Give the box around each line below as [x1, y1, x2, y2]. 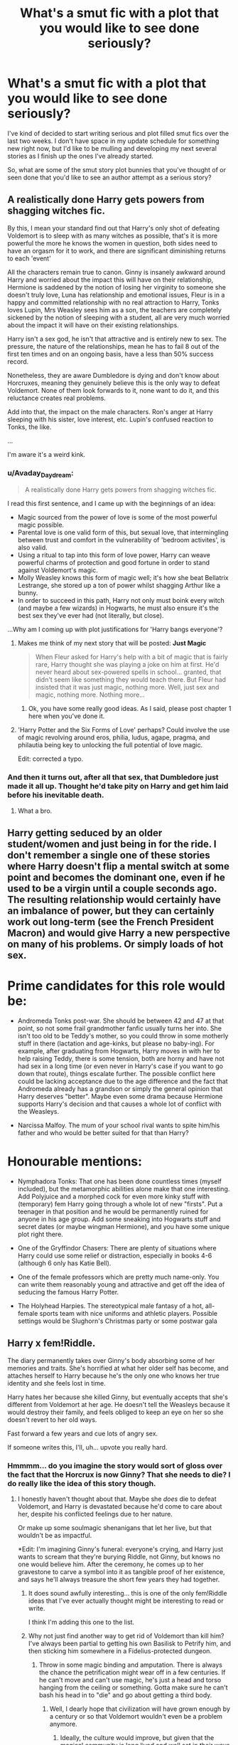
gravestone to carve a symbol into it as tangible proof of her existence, [17, 1567, 225, 1576]
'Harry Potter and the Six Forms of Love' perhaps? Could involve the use [17, 726, 230, 734]
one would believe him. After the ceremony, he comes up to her [17, 1560, 204, 1569]
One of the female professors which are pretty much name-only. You [17, 1272, 220, 1281]
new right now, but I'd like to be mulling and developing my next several [7, 144, 217, 152]
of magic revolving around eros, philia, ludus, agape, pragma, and [17, 733, 210, 742]
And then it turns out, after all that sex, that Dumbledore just [7, 772, 219, 782]
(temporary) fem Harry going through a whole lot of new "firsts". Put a [17, 1199, 223, 1208]
